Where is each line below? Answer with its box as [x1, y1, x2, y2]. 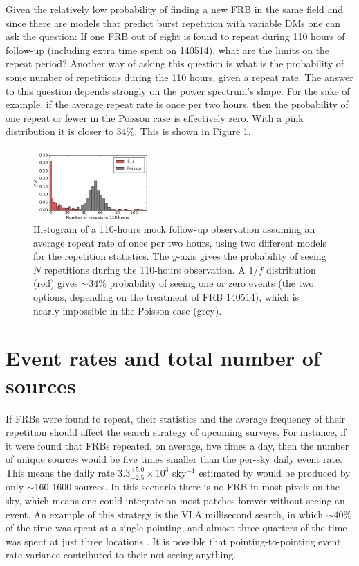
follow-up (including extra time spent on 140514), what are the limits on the [6, 42, 330, 57]
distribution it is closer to [6, 124, 113, 139]
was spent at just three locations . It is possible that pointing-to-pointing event [6, 533, 341, 548]
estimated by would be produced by [199, 465, 351, 479]
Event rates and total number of [6, 344, 320, 372]
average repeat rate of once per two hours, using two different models [33, 235, 326, 249]
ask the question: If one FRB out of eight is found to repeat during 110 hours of [6, 29, 345, 44]
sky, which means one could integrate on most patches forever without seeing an [6, 493, 345, 507]
